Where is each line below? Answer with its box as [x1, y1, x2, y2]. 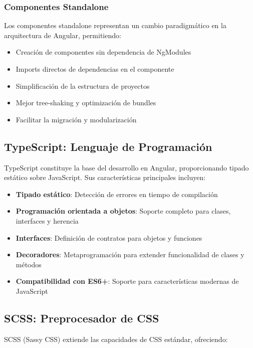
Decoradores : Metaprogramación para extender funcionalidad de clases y [16, 249, 244, 260]
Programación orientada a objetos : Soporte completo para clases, [16, 206, 231, 216]
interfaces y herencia [16, 215, 79, 226]
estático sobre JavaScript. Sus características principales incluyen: [4, 172, 206, 183]
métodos [16, 259, 42, 269]
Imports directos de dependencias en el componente [16, 64, 174, 74]
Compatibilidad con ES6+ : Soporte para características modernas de [16, 276, 239, 286]
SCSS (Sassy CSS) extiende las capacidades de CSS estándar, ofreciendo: [4, 333, 228, 344]
